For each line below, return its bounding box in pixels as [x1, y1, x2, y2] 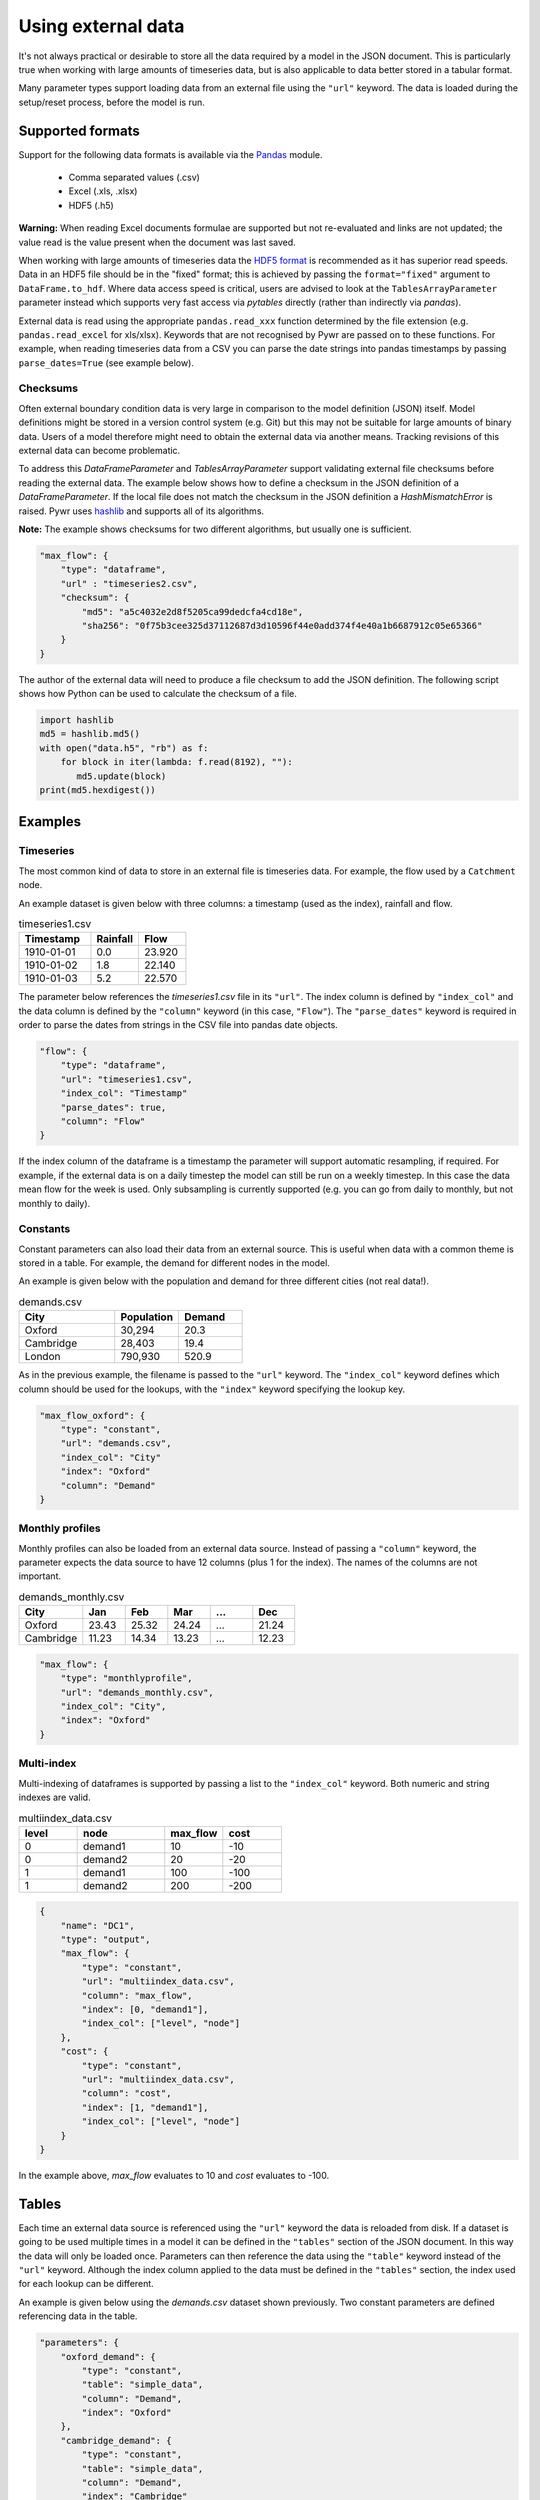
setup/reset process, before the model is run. [18, 96, 205, 108]
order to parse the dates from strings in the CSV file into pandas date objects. [18, 1019, 339, 1031]
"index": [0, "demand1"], [81, 2004, 209, 2015]
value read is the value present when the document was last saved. [18, 236, 297, 248]
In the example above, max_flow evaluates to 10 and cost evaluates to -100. [18, 2169, 330, 2181]
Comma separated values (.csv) [68, 171, 200, 184]
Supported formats [18, 122, 140, 139]
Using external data [18, 15, 185, 37]
